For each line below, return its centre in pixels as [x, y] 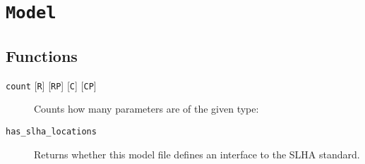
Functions [42, 55]
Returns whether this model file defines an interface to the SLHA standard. [197, 154]
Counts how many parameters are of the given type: [146, 109]
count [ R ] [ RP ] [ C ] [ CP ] [51, 85]
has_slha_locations [51, 131]
